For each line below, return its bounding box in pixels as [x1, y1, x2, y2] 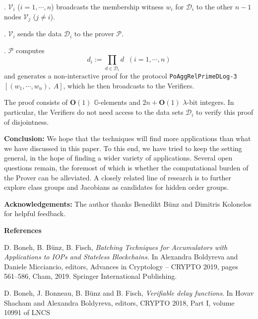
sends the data [17, 28, 62, 39]
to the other [196, 1, 233, 11]
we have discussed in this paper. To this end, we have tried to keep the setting [4, 143, 242, 153]
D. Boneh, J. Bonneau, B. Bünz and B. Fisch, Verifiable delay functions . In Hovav [4, 287, 254, 298]
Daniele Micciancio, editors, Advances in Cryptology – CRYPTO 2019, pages [4, 261, 238, 271]
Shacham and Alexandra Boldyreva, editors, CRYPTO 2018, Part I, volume [4, 297, 235, 308]
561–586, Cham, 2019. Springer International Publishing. [4, 271, 177, 281]
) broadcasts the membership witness [51, 1, 164, 11]
